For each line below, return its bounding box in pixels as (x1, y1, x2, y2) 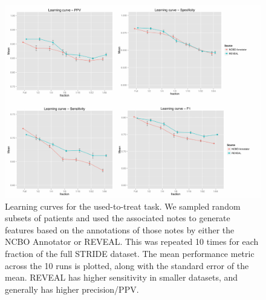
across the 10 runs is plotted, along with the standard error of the (5, 259, 249, 272)
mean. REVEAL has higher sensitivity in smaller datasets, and (5, 271, 238, 284)
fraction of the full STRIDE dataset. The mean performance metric (5, 247, 255, 259)
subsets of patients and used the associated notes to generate (5, 212, 230, 224)
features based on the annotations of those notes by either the (5, 223, 235, 236)
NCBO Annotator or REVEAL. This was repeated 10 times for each (5, 235, 259, 248)
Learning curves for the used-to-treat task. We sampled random (5, 199, 241, 212)
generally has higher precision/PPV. (5, 282, 139, 295)
